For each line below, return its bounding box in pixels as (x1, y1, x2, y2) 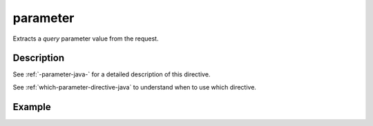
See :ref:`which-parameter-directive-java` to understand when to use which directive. (12, 83, 257, 91)
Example (12, 101, 51, 113)
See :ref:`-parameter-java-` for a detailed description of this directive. (12, 70, 211, 78)
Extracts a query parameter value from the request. (12, 34, 159, 43)
